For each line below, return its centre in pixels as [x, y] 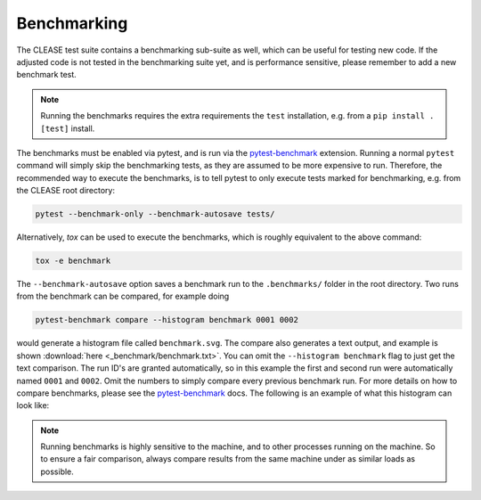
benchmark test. [47, 75]
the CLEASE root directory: [66, 191]
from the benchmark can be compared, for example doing [123, 296]
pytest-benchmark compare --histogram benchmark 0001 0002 [167, 320]
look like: [33, 406]
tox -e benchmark [73, 261]
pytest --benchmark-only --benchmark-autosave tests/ [155, 214]
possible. [57, 471]
